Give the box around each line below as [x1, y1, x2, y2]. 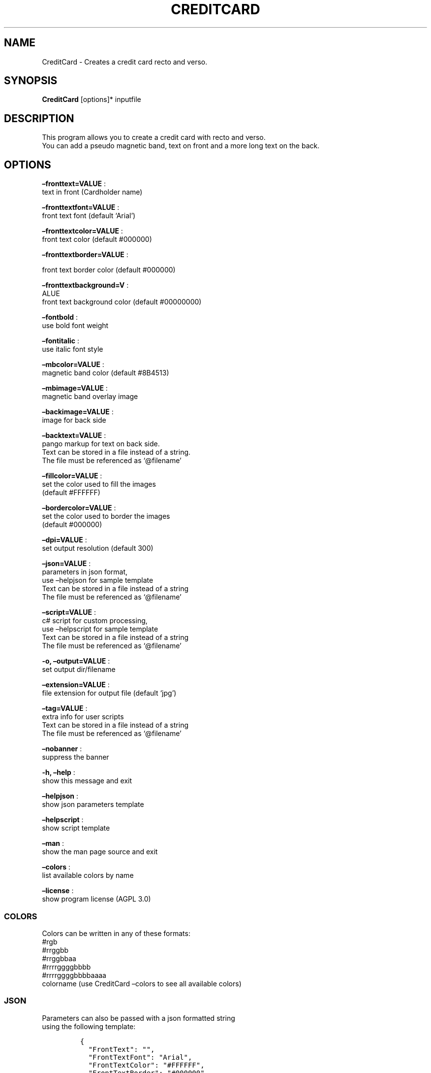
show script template [42, 824, 110, 833]
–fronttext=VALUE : [42, 179, 106, 188]
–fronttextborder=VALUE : [42, 250, 128, 259]
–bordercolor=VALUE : [42, 503, 116, 512]
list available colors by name [42, 871, 134, 880]
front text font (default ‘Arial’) [42, 211, 136, 220]
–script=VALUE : [42, 608, 96, 617]
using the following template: [42, 1022, 136, 1031]
